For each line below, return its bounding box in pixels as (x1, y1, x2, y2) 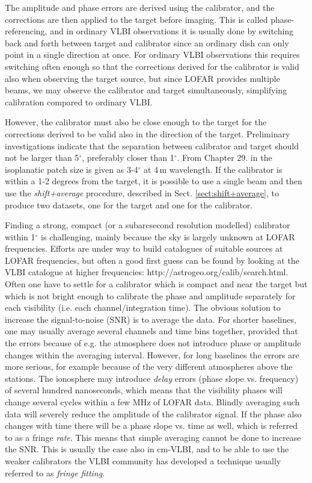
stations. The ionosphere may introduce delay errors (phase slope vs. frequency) (5, 372, 299, 384)
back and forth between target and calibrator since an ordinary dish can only (5, 36, 289, 49)
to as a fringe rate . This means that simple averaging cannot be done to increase (5, 431, 301, 443)
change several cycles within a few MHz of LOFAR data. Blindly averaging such (5, 396, 300, 408)
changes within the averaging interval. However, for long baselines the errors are (5, 348, 299, 361)
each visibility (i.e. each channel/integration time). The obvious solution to (5, 301, 281, 314)
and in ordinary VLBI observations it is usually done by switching (50, 25, 294, 37)
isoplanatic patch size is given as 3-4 (5, 163, 138, 175)
